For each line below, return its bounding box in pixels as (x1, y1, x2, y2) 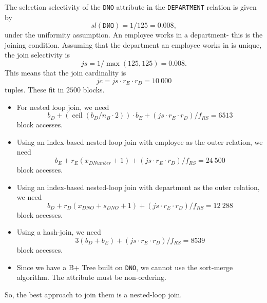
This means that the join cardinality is (5, 67, 126, 78)
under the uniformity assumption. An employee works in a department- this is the (5, 29, 263, 40)
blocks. (83, 84, 105, 95)
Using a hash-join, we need (16, 226, 101, 237)
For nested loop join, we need (16, 101, 109, 112)
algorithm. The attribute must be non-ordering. (16, 272, 166, 282)
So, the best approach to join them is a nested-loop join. (5, 289, 182, 299)
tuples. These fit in (5, 84, 64, 95)
